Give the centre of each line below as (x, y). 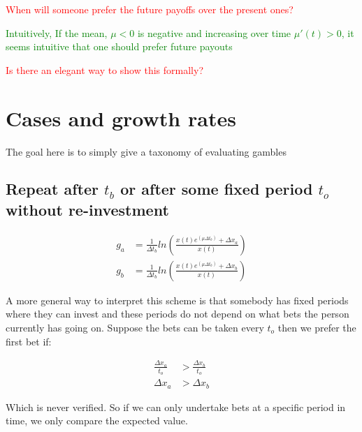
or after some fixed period (217, 189)
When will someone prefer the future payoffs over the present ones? (150, 9)
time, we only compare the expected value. (97, 420)
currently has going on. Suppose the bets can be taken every (135, 327)
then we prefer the (317, 327)
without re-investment (87, 209)
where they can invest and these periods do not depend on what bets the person (178, 314)
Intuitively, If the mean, (57, 32)
